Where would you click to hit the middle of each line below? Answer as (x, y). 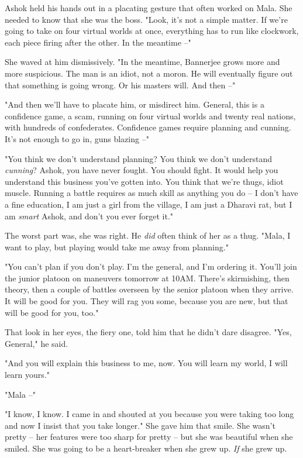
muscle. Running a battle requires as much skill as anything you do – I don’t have (151, 193)
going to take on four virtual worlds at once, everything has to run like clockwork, (152, 31)
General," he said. (37, 343)
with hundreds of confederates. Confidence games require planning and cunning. (148, 127)
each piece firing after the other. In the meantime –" (98, 42)
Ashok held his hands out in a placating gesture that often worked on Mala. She (149, 8)
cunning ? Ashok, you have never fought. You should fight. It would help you (142, 170)
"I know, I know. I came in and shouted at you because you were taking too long (149, 414)
